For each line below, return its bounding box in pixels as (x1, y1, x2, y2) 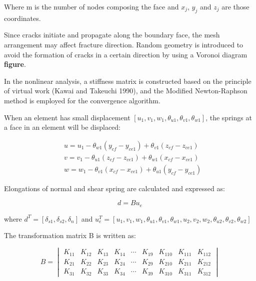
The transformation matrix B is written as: (4, 230, 136, 241)
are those (221, 1, 249, 11)
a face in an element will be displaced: (4, 122, 121, 132)
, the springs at (205, 112, 252, 122)
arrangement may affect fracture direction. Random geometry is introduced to (4, 39, 243, 49)
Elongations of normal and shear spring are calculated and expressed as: (4, 183, 225, 193)
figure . (4, 59, 26, 69)
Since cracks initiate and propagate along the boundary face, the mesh (4, 29, 220, 40)
